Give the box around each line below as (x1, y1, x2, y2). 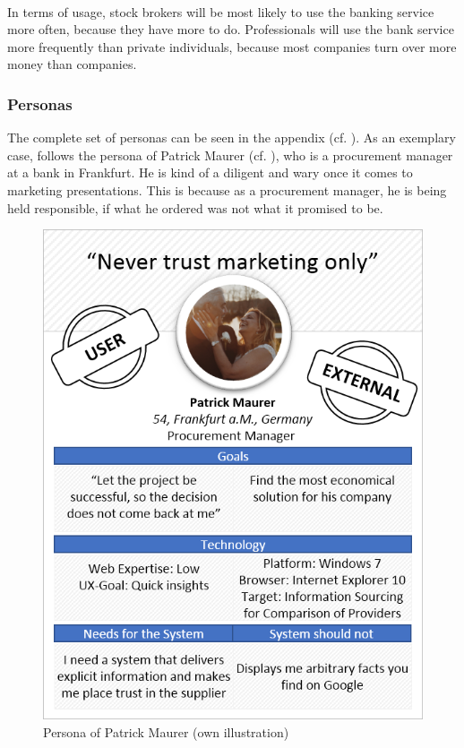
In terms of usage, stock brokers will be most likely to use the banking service (7, 2, 434, 21)
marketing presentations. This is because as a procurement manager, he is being (7, 180, 447, 199)
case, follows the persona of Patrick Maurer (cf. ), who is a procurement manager (7, 145, 453, 164)
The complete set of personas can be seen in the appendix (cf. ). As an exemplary (7, 128, 456, 147)
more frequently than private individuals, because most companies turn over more (7, 37, 457, 56)
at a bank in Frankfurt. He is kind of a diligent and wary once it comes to (7, 163, 413, 182)
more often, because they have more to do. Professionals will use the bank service (7, 20, 454, 39)
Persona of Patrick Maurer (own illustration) (43, 723, 289, 741)
